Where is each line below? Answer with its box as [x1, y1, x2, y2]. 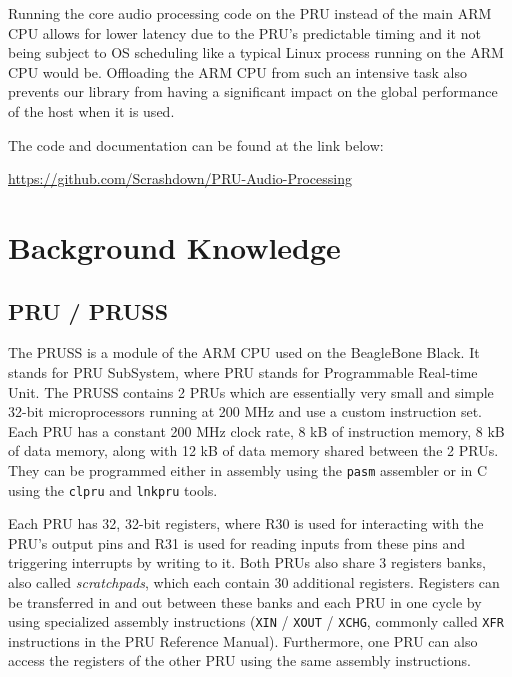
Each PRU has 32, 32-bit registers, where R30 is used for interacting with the [8, 513, 484, 534]
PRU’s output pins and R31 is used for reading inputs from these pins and [8, 532, 466, 553]
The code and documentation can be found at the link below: [8, 134, 384, 155]
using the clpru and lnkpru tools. [8, 479, 218, 500]
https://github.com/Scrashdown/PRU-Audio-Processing [8, 168, 353, 189]
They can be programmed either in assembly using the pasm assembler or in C [8, 459, 488, 480]
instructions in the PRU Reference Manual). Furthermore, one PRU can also [8, 630, 478, 651]
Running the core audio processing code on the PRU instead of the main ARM [8, 3, 492, 23]
